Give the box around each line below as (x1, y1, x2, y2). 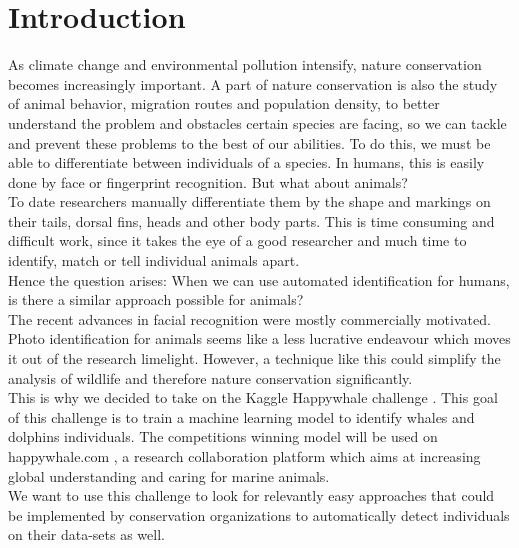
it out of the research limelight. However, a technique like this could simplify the (8, 348, 501, 369)
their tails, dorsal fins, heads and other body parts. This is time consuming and (8, 210, 495, 231)
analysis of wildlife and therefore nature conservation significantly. (8, 367, 413, 388)
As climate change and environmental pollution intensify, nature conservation (8, 54, 482, 75)
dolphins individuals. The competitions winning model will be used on (8, 426, 438, 447)
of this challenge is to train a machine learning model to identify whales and (8, 406, 475, 427)
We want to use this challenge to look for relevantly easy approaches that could (8, 485, 495, 506)
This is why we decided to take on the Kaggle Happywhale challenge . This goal (8, 387, 498, 408)
